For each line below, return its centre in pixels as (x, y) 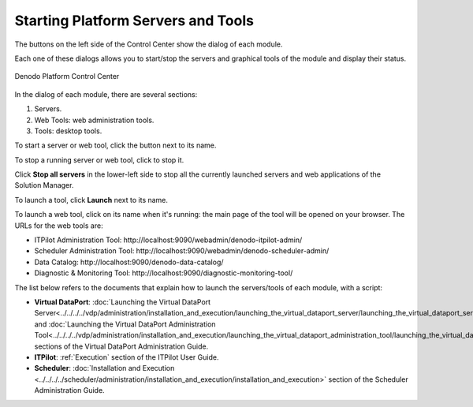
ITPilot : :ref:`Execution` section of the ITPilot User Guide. (127, 357)
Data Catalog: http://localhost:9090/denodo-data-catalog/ (129, 262)
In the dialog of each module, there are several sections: (106, 94)
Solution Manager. (44, 185)
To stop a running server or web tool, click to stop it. (99, 160)
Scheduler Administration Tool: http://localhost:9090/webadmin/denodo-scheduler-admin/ (182, 251)
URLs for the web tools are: (59, 226)
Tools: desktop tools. (68, 131)
